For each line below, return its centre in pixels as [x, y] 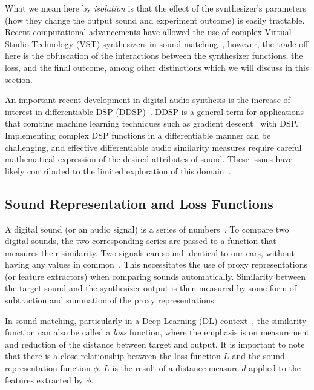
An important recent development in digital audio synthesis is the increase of [148, 100]
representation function [48, 368]
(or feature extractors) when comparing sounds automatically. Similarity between [155, 276]
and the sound [258, 356]
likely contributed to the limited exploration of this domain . [118, 170]
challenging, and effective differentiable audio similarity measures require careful [153, 147]
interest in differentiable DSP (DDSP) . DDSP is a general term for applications [154, 111]
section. [19, 79]
